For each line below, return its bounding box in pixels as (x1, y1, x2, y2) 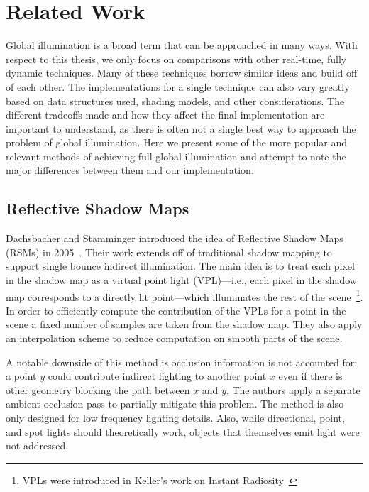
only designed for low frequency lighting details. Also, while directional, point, (6, 410, 345, 425)
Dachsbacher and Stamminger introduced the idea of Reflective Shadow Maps (6, 231, 343, 246)
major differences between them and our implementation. (6, 163, 254, 177)
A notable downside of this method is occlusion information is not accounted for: (6, 354, 358, 369)
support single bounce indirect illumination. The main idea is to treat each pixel (6, 258, 355, 273)
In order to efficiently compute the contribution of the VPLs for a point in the (6, 302, 346, 317)
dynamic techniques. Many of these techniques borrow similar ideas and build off (6, 65, 358, 80)
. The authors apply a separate (226, 382, 360, 397)
